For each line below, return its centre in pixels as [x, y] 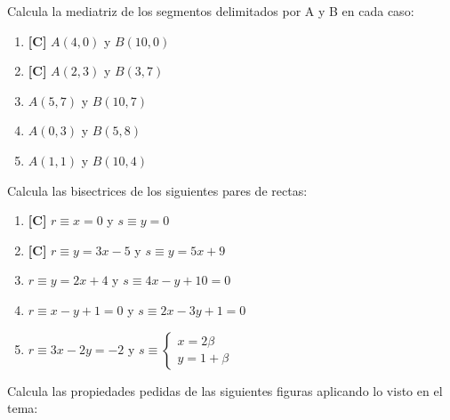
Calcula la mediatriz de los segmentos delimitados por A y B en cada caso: [211, 11]
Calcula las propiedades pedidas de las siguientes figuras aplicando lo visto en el [225, 390]
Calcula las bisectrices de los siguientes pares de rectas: [157, 190]
